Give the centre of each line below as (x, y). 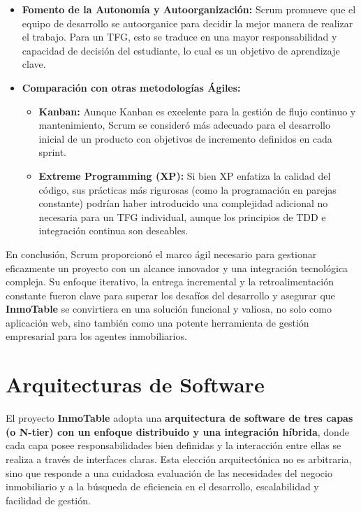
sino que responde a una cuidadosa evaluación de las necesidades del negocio (169, 472)
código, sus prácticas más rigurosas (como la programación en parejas (187, 189)
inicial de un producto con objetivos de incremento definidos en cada (185, 138)
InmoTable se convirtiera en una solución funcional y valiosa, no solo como (169, 309)
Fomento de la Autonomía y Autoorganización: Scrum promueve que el (189, 9)
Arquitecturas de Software (135, 384)
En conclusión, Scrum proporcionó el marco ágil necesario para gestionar (161, 254)
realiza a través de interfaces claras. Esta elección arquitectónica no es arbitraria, (179, 458)
